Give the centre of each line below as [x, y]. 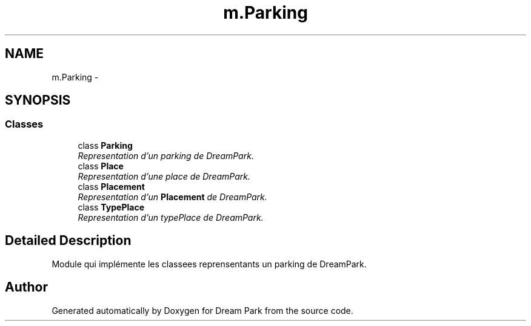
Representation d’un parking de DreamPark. [166, 155]
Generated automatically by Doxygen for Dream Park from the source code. [202, 310]
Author [26, 287]
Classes [24, 124]
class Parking [105, 145]
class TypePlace [111, 207]
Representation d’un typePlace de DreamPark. [171, 217]
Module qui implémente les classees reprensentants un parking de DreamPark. [209, 264]
